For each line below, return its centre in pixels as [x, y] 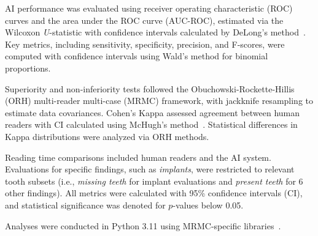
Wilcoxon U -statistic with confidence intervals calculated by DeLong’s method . [155, 32]
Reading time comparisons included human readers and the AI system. [138, 157]
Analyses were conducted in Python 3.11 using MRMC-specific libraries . [143, 225]
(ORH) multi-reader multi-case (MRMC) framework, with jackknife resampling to [159, 101]
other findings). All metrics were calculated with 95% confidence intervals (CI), [154, 193]
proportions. [28, 68]
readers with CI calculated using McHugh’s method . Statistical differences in [151, 124]
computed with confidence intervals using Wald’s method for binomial [137, 56]
